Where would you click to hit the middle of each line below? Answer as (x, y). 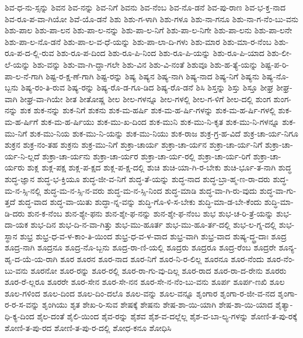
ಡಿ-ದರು (15, 213)
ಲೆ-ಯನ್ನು (18, 64)
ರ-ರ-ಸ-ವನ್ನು (22, 304)
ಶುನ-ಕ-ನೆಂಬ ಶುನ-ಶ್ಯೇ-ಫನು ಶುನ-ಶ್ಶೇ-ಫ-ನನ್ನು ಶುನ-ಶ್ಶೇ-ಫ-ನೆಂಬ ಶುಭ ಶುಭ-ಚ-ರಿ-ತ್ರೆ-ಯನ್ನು (151, 213)
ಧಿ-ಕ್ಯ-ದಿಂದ (20, 316)
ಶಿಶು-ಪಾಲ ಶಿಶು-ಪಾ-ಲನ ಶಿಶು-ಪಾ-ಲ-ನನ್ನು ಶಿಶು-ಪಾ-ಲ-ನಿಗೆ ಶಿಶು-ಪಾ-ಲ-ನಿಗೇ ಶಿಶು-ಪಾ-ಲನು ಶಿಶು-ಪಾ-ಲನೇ (149, 30)
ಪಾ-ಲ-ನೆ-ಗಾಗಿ (24, 76)
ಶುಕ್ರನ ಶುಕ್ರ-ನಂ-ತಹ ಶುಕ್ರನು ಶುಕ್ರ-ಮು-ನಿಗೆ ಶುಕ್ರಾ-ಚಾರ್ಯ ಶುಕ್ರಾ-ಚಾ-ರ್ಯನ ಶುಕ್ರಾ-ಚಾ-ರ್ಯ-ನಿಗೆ (134, 144)
